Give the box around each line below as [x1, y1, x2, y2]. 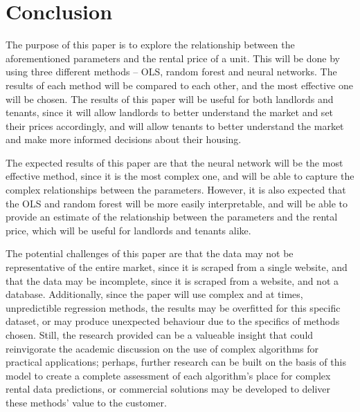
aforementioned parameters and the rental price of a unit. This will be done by [6, 50, 340, 65]
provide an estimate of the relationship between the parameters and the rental [6, 209, 338, 224]
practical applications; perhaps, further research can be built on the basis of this [6, 355, 346, 369]
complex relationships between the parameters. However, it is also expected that [6, 182, 346, 197]
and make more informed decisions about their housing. [6, 132, 242, 147]
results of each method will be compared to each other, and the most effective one [6, 77, 353, 92]
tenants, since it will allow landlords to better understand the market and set [6, 105, 334, 120]
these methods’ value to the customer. [6, 395, 167, 409]
